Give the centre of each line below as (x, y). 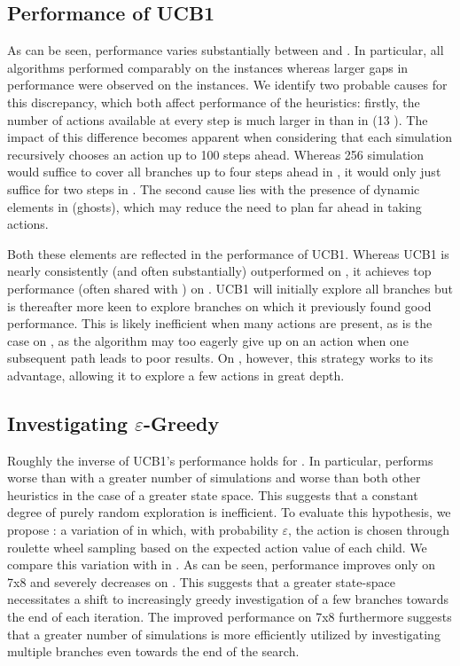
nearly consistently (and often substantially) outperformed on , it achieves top (219, 271)
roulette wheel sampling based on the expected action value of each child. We (217, 547)
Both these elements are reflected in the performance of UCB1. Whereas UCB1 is (228, 253)
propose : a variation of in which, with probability (143, 530)
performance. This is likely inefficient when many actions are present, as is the (220, 323)
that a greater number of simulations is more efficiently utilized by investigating (224, 634)
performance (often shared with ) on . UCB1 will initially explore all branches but (230, 288)
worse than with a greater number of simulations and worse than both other (214, 478)
